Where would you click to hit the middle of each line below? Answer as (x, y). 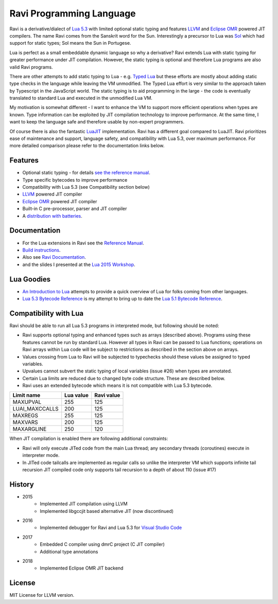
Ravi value (107, 395)
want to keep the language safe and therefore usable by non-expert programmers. (97, 122)
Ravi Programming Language (73, 13)
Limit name (27, 395)
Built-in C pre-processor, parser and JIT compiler (75, 209)
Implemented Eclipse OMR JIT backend (82, 568)
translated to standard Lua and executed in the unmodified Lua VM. (81, 98)
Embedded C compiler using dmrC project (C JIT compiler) (102, 544)
